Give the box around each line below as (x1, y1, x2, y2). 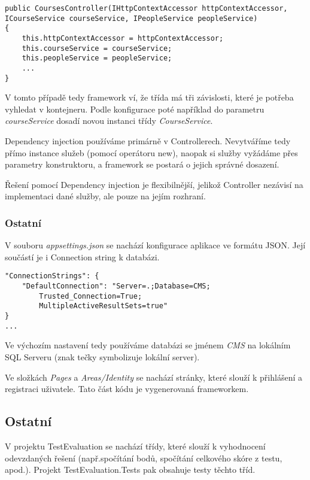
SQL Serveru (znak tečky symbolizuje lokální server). (5, 350, 200, 363)
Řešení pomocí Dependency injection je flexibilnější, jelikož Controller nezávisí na (5, 178, 303, 190)
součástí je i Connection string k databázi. (5, 250, 160, 263)
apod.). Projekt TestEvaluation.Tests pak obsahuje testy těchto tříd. (5, 463, 256, 476)
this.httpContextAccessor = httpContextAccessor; (22, 34, 224, 42)
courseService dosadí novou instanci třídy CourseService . (5, 114, 213, 127)
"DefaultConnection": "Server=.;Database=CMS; (22, 282, 211, 291)
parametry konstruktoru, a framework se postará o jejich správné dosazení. (5, 158, 279, 171)
